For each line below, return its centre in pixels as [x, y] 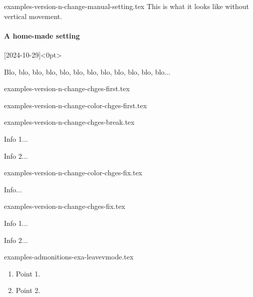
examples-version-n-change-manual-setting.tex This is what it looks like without [126, 6]
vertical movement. [33, 16]
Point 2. [28, 290]
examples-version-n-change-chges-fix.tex [65, 206]
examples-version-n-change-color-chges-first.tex [76, 105]
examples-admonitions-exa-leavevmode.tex [69, 257]
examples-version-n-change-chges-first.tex [67, 88]
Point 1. [28, 273]
